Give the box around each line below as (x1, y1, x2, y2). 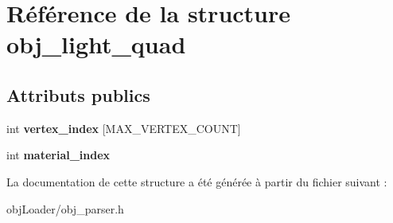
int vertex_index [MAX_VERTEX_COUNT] (6, 119, 241, 136)
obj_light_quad (6, 28, 186, 61)
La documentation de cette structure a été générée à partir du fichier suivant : (6, 173, 387, 190)
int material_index (6, 147, 111, 163)
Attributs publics (6, 82, 150, 107)
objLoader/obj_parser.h (6, 200, 124, 217)
